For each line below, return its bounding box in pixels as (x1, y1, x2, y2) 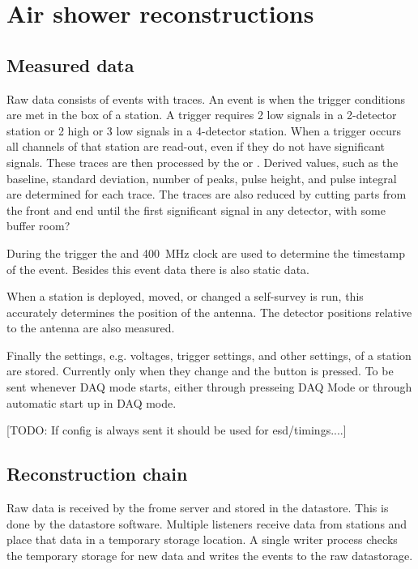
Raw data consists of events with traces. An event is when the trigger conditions (6, 90, 405, 107)
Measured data (6, 52, 134, 77)
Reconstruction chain (6, 461, 188, 486)
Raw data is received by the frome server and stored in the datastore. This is (6, 499, 389, 516)
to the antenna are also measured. (6, 319, 175, 336)
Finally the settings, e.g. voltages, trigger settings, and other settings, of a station (6, 346, 412, 363)
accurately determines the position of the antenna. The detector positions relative (6, 303, 412, 320)
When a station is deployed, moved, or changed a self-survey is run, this (6, 288, 364, 305)
